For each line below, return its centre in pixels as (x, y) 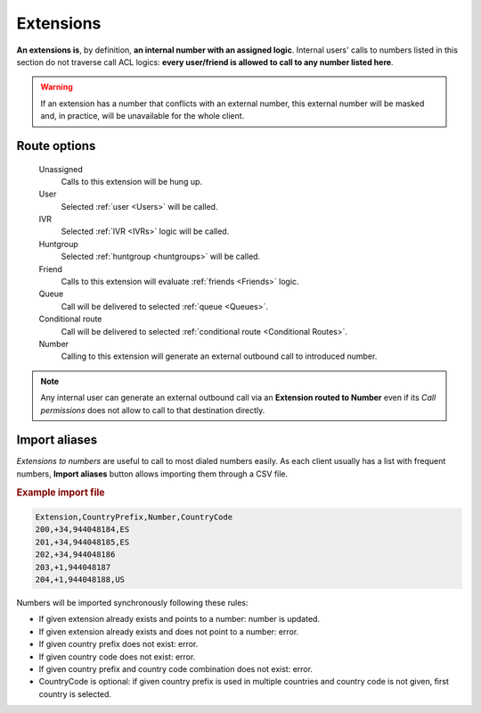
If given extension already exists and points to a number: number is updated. (179, 619)
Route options (56, 146)
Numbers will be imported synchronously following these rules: (132, 603)
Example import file (61, 493)
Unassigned (61, 169)
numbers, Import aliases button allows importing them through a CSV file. (152, 474)
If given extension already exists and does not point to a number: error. (169, 631)
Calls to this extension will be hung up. (132, 181)
